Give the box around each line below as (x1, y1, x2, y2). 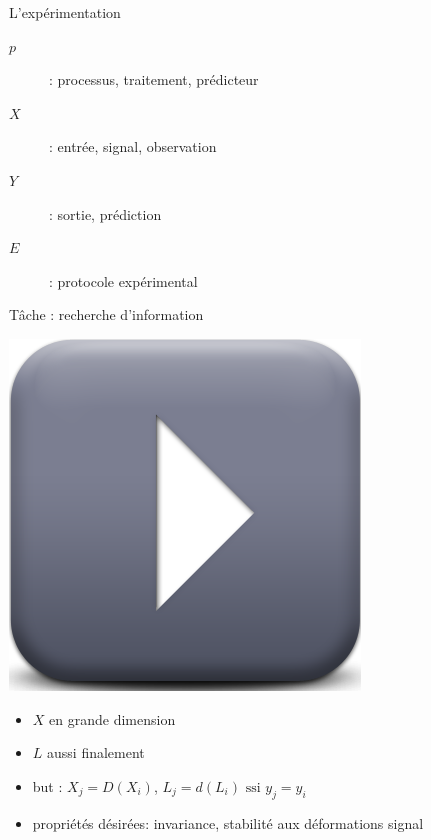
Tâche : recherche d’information (9, 304, 204, 325)
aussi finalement (47, 742, 145, 763)
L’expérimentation (9, 2, 121, 22)
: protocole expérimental (49, 270, 198, 291)
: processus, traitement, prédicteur (49, 69, 259, 90)
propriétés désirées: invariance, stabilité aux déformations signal (32, 812, 424, 833)
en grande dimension (49, 708, 176, 729)
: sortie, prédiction (49, 203, 162, 224)
